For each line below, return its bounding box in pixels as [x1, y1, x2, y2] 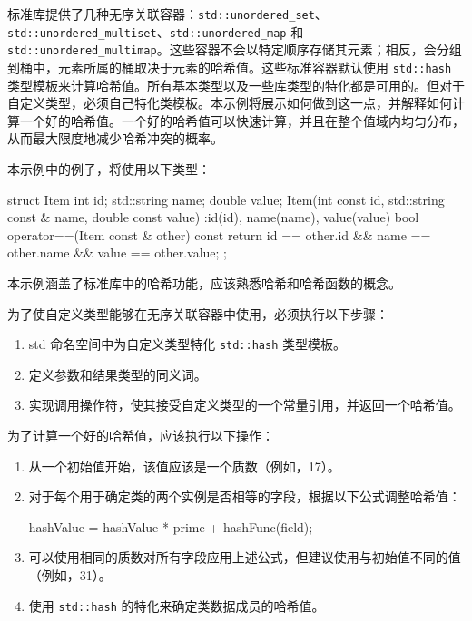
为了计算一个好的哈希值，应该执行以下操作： [7, 426, 274, 444]
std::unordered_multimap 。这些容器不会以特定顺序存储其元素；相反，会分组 [7, 40, 462, 59]
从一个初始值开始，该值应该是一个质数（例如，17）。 [28, 456, 340, 475]
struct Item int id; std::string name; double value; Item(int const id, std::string [7, 189, 445, 209]
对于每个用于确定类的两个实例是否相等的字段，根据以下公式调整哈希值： [28, 487, 461, 506]
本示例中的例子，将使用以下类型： [7, 160, 211, 178]
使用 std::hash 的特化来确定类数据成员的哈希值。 [28, 596, 325, 615]
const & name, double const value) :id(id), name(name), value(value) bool [7, 208, 419, 227]
